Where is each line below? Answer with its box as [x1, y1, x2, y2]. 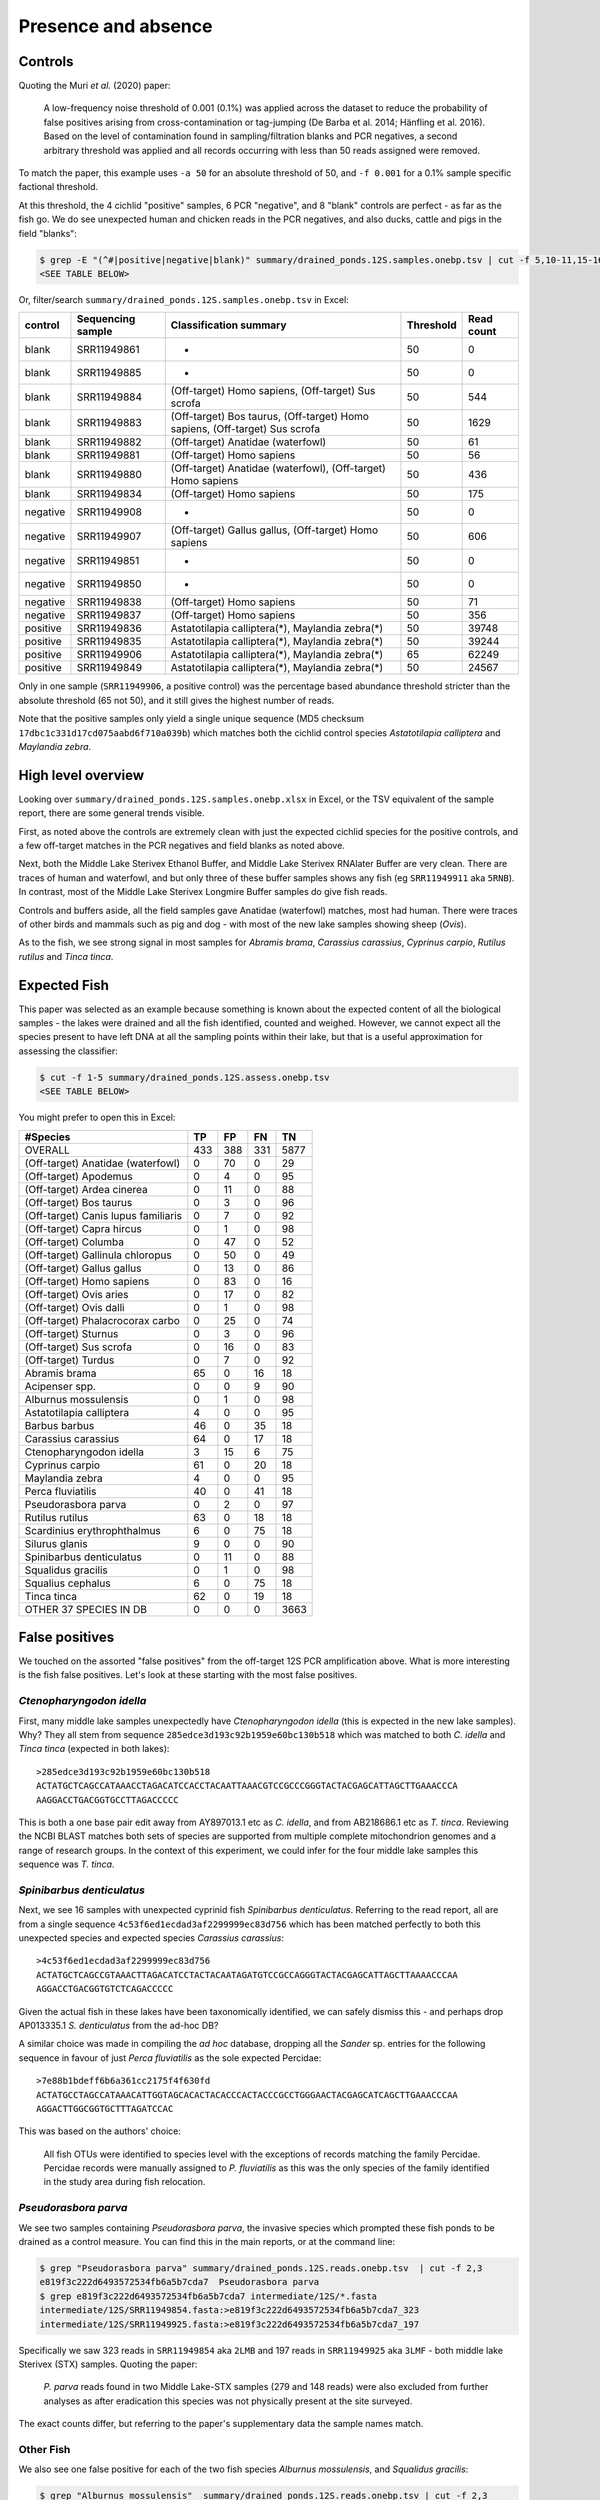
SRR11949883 [76, 416, 142, 430]
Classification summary [170, 318, 287, 332]
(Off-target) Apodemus [24, 1169, 134, 1183]
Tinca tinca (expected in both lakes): [18, 1743, 170, 1755]
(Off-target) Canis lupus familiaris [24, 1208, 182, 1222]
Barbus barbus [24, 1418, 95, 1432]
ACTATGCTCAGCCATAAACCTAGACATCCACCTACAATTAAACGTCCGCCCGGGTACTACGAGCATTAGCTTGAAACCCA [36, 1780, 459, 1792]
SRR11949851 [76, 554, 140, 568]
